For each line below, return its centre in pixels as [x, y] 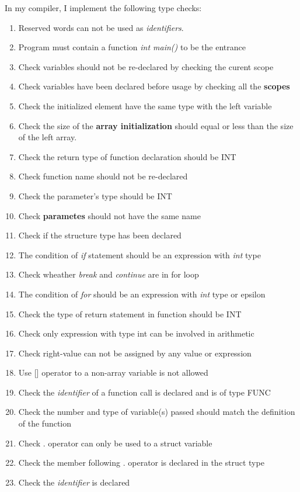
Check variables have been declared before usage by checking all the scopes [154, 86]
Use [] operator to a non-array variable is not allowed [113, 373]
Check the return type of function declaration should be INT [127, 156]
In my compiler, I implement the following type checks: [103, 8]
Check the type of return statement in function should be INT [130, 313]
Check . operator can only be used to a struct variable [115, 443]
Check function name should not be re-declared [103, 176]
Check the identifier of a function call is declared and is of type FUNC [144, 392]
